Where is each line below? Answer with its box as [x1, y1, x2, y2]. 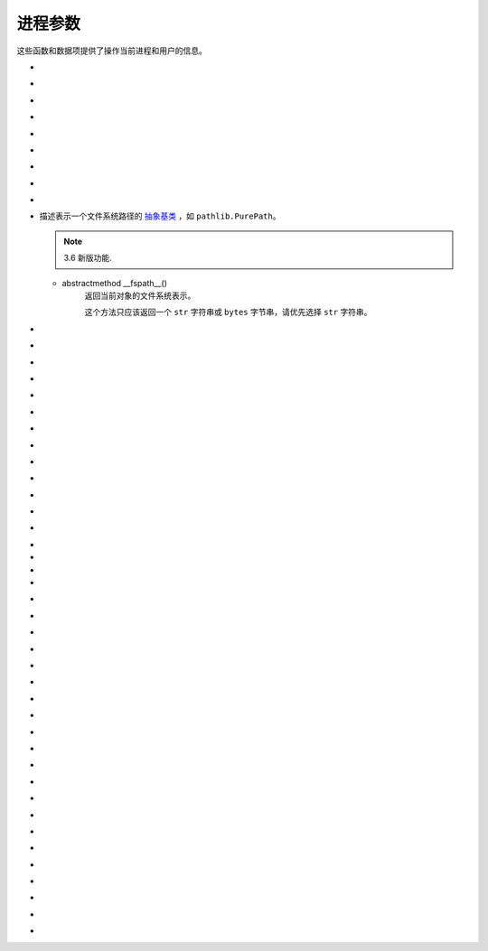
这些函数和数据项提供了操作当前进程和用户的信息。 [16, 45, 207, 56]
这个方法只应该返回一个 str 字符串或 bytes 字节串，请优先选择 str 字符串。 [84, 307, 372, 318]
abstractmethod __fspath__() [61, 277, 167, 288]
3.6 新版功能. [63, 253, 112, 264]
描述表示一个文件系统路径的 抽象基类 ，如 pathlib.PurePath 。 [39, 210, 281, 221]
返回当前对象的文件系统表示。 [84, 290, 196, 302]
